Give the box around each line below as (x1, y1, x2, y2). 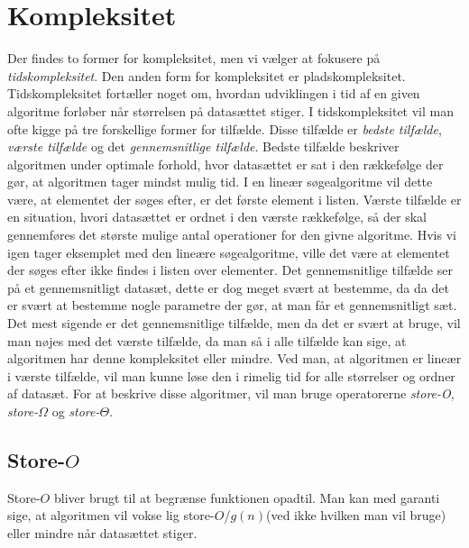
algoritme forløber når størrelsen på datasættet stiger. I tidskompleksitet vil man (7, 101, 455, 120)
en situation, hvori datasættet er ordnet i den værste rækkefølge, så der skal (7, 207, 427, 226)
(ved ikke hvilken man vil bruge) (265, 506, 446, 525)
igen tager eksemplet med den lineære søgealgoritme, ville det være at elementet (7, 242, 450, 261)
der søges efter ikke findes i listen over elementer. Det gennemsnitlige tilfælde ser (7, 260, 453, 279)
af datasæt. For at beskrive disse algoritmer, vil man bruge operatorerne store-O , (7, 384, 455, 403)
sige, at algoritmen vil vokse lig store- (7, 506, 215, 525)
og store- (51, 402, 100, 420)
